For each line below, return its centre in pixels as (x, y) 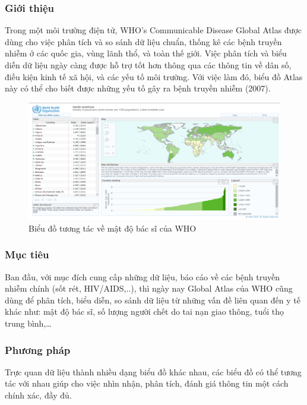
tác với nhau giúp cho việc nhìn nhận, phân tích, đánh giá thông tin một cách (147, 383)
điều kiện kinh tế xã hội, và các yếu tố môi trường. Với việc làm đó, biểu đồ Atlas (154, 76)
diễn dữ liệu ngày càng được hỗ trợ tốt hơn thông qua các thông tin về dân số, (148, 65)
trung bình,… (28, 323)
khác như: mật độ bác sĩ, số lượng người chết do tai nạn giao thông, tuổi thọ (144, 311)
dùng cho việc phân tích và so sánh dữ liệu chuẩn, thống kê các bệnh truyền (143, 41)
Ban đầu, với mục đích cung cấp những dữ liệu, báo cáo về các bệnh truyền (143, 276)
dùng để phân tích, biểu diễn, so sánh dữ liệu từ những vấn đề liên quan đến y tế (153, 300)
